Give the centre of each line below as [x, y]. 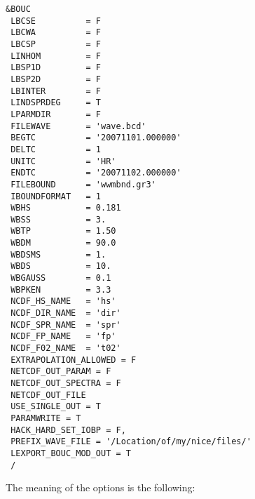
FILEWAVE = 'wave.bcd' [78, 126]
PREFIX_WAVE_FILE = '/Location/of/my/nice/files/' [131, 442]
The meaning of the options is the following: [101, 487]
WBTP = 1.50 [63, 231]
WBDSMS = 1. [58, 254]
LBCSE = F [56, 21]
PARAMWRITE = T [46, 418]
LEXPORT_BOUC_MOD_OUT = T [71, 453]
